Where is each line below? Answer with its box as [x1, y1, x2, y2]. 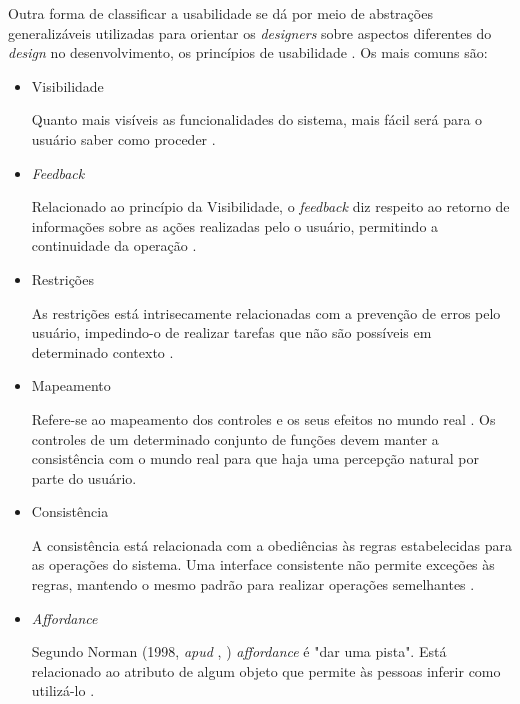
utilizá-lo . [31, 680, 95, 701]
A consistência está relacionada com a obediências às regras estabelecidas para [31, 534, 512, 555]
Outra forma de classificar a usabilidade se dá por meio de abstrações [8, 3, 433, 23]
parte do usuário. [31, 467, 137, 488]
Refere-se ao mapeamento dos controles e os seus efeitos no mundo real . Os [31, 408, 496, 429]
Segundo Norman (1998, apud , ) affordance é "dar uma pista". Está [31, 641, 447, 662]
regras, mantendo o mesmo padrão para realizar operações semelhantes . [31, 574, 475, 595]
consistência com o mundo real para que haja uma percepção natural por [31, 448, 479, 469]
